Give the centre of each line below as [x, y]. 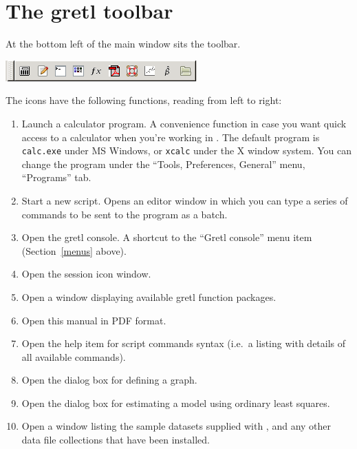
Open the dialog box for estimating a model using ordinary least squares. [176, 403]
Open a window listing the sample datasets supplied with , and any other [176, 426]
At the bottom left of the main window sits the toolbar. [123, 44]
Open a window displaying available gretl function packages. [149, 296]
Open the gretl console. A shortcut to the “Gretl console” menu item [167, 237]
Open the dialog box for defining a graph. [109, 380]
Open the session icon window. [86, 274]
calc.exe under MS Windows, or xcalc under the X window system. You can [187, 150]
